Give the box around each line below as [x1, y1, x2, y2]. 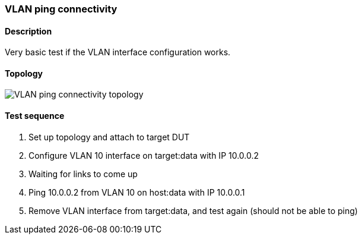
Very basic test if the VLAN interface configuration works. [5, 47, 231, 58]
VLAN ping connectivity [5, 3, 118, 15]
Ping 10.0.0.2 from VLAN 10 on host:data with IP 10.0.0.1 [28, 187, 245, 197]
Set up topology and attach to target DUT [28, 131, 190, 142]
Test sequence [5, 111, 65, 121]
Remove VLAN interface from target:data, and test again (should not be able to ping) [28, 205, 358, 216]
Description [5, 26, 52, 36]
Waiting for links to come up [28, 168, 138, 179]
